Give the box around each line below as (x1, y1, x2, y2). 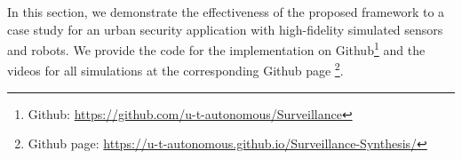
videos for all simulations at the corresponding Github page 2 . (7, 59, 344, 80)
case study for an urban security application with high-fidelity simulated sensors (7, 20, 443, 38)
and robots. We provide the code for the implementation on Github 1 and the (7, 38, 426, 59)
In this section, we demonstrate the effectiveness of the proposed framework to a (7, 3, 445, 20)
